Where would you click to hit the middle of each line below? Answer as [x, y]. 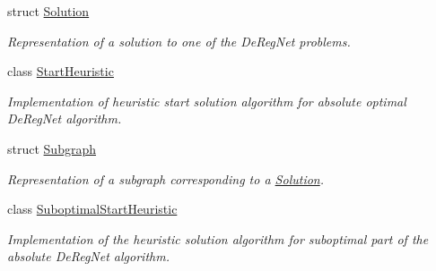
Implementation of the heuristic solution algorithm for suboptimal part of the [218, 238]
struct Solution [48, 11]
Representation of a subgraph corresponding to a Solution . [166, 178]
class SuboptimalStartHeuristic [92, 209]
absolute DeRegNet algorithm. [88, 256]
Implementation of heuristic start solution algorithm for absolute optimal [207, 101]
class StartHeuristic [61, 71]
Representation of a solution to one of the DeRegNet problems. [179, 41]
